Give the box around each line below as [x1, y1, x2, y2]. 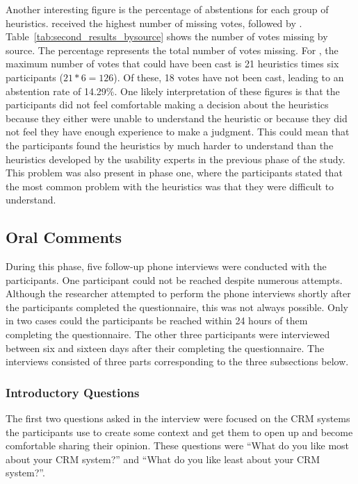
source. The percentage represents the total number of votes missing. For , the [6, 42, 339, 57]
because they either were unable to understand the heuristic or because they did [6, 110, 348, 125]
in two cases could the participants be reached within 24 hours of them [6, 313, 308, 328]
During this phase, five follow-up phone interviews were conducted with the [6, 259, 327, 274]
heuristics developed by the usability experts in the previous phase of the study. [6, 151, 345, 166]
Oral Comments [6, 226, 122, 248]
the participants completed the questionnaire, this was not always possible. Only [6, 299, 348, 314]
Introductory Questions [6, 383, 140, 401]
